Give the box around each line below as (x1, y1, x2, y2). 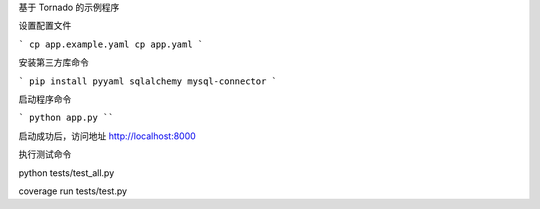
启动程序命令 (18, 93, 72, 105)
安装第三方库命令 (18, 56, 89, 69)
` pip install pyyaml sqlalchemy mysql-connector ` (18, 75, 278, 87)
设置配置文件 (18, 20, 72, 32)
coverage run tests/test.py (18, 185, 128, 197)
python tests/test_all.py (18, 166, 115, 179)
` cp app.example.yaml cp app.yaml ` (18, 38, 204, 50)
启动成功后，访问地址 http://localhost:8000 (18, 130, 197, 142)
